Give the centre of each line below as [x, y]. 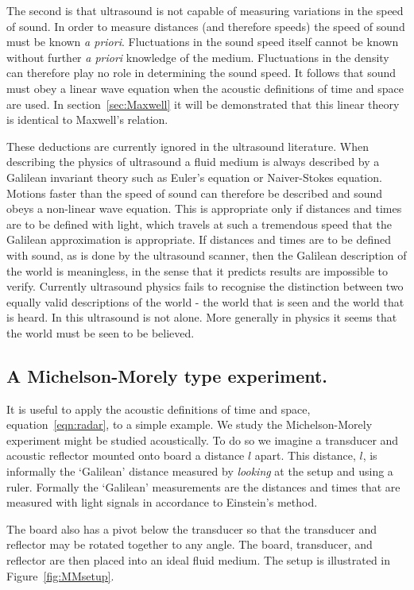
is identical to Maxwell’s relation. [87, 120]
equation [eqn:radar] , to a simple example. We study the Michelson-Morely [190, 424]
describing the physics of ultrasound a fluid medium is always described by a [193, 162]
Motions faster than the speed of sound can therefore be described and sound [195, 193]
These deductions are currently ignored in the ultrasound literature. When [188, 146]
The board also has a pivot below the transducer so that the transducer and [192, 528]
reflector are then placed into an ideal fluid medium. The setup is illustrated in [199, 560]
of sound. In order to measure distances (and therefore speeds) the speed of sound [206, 26]
